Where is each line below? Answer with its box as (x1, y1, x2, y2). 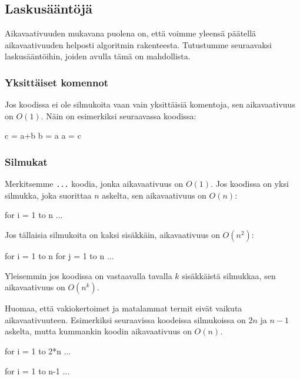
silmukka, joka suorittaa (5, 189, 92, 201)
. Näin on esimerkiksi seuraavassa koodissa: (41, 109, 196, 122)
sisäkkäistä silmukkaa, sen (182, 269, 276, 281)
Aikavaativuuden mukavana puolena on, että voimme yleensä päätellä (5, 27, 256, 39)
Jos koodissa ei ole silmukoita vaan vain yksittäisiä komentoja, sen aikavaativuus (5, 98, 295, 110)
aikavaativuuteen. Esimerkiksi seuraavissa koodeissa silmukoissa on (5, 313, 246, 326)
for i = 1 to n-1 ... (5, 364, 70, 377)
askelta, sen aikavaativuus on (102, 189, 206, 201)
